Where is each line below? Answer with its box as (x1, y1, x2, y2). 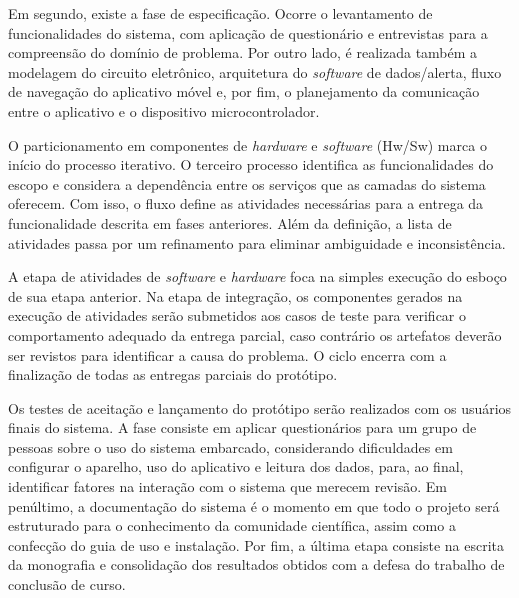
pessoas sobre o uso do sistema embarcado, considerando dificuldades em (8, 436, 453, 457)
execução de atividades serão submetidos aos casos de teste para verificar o (8, 305, 467, 326)
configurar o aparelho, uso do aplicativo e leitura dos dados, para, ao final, (8, 456, 464, 477)
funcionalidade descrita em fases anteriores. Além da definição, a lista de (8, 212, 452, 233)
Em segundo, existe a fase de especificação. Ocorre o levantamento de (8, 3, 433, 23)
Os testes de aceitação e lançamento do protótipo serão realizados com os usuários (8, 397, 512, 418)
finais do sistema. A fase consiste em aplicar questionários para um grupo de (8, 417, 477, 438)
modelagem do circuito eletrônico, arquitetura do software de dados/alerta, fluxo (8, 61, 502, 82)
